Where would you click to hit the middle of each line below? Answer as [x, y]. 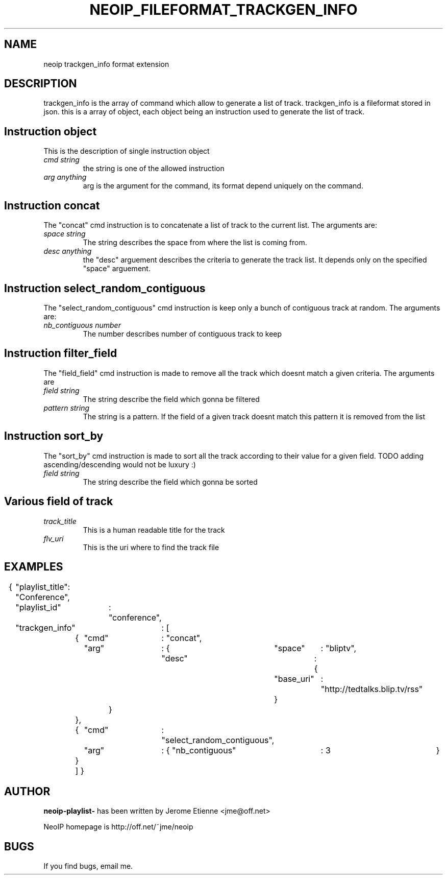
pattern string [67, 408]
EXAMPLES [34, 566]
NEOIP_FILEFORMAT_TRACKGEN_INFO [224, 10]
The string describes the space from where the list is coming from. [195, 243]
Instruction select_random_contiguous [105, 288]
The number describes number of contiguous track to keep [182, 334]
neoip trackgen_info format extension [106, 64]
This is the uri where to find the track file [151, 547]
